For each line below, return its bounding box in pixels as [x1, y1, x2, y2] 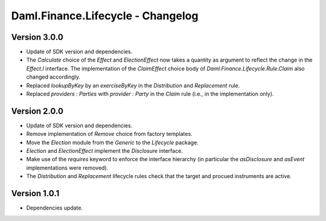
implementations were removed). [26, 164, 109, 171]
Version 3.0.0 [11, 32, 63, 42]
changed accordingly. [26, 73, 81, 81]
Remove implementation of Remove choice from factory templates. [26, 130, 193, 138]
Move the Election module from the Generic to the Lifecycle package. [26, 139, 199, 146]
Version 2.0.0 [11, 106, 63, 116]
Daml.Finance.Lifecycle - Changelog [11, 9, 199, 22]
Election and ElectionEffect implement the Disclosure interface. [26, 147, 184, 155]
